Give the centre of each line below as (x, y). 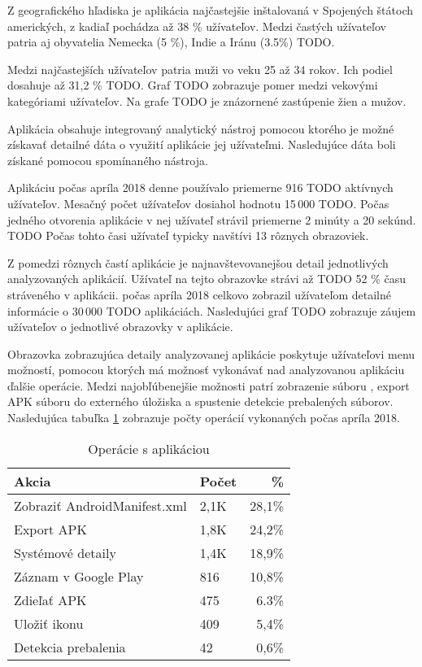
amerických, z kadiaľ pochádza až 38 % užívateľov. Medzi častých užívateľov (197, 26)
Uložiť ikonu (49, 623)
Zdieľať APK (50, 599)
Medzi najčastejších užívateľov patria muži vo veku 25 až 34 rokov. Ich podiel (200, 69)
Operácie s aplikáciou (149, 448)
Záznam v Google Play (79, 576)
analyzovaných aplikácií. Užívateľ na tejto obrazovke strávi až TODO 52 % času (207, 279)
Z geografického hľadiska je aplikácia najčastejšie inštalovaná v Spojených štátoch (210, 10)
